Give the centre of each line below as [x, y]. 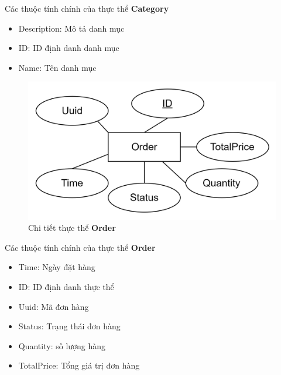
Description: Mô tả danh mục [71, 28]
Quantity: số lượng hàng [62, 345]
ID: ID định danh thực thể [66, 286]
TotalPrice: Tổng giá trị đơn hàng [79, 365]
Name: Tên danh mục [57, 67]
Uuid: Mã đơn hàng [54, 306]
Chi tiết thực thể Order [72, 228]
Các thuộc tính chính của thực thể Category [87, 8]
